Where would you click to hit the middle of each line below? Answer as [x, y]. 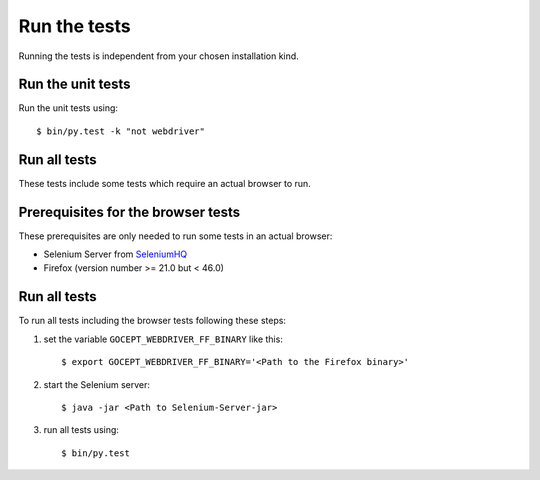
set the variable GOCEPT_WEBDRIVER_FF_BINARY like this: [163, 339]
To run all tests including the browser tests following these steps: [152, 321]
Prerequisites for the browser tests [129, 211]
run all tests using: [81, 430]
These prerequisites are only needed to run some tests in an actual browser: [175, 236]
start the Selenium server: [96, 384]
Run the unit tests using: [68, 108]
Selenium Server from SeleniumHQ [115, 254]
